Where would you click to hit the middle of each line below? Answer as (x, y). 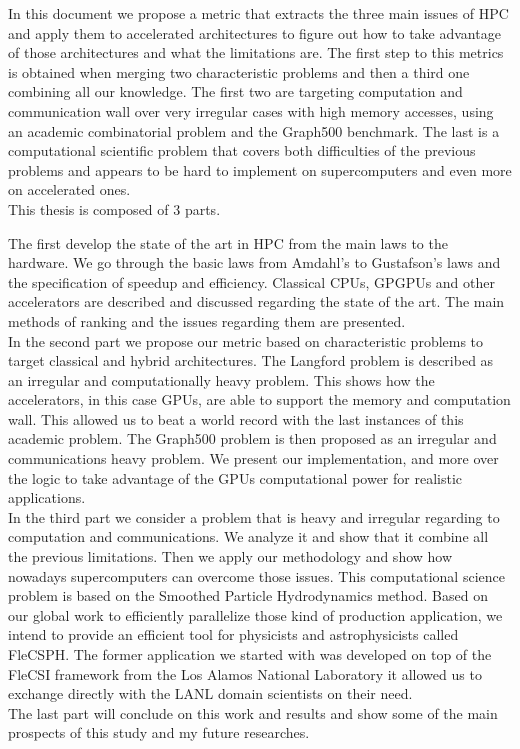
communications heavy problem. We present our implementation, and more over (253, 458)
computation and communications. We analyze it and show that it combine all (248, 536)
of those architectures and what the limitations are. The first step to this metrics (256, 52)
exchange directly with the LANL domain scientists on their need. (210, 693)
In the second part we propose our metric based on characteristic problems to (246, 340)
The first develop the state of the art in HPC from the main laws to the (228, 242)
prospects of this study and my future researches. (159, 732)
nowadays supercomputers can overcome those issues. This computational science (256, 575)
